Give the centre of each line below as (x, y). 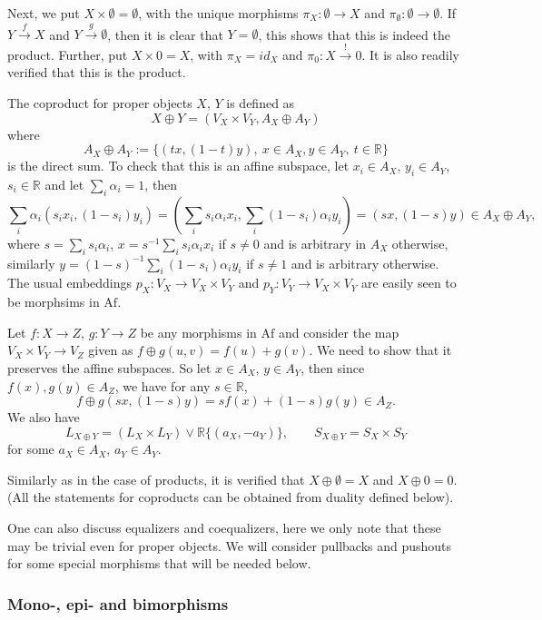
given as (111, 350)
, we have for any (163, 385)
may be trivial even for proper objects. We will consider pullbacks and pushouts (230, 545)
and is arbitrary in (315, 243)
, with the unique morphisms (218, 13)
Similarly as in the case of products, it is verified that (156, 479)
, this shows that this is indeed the (354, 34)
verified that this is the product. (97, 72)
